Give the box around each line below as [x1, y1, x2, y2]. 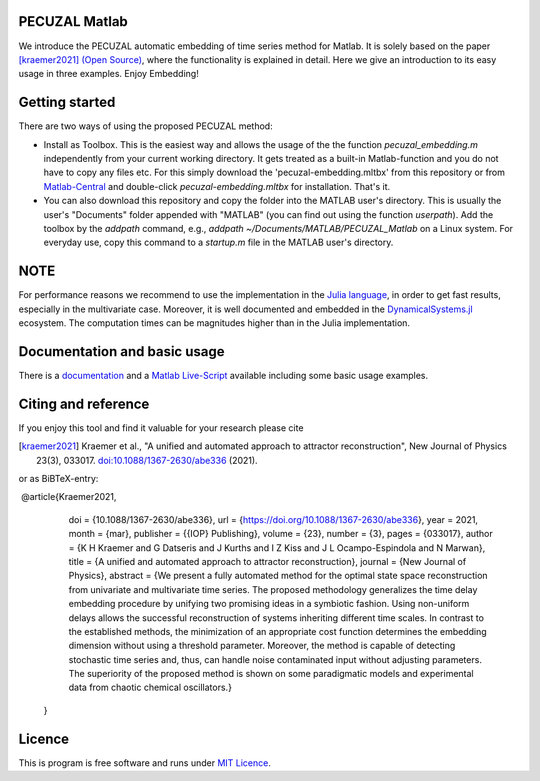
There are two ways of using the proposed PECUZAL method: [18, 120, 274, 132]
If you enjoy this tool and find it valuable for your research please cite [18, 421, 304, 434]
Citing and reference [18, 395, 150, 412]
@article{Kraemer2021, [20, 491, 117, 503]
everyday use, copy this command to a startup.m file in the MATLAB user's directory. [43, 236, 394, 249]
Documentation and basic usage [18, 343, 225, 360]
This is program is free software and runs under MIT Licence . [18, 756, 272, 769]
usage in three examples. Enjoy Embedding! [18, 68, 199, 80]
